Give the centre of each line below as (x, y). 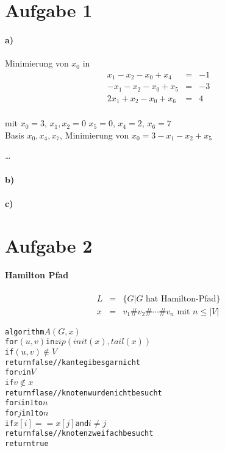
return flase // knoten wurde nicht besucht (84, 393)
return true (27, 443)
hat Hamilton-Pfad (181, 299)
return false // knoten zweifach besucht (79, 434)
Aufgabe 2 (49, 245)
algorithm (25, 332)
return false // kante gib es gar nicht (73, 362)
